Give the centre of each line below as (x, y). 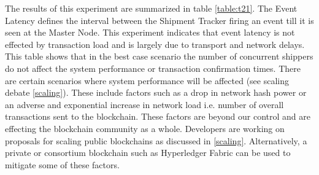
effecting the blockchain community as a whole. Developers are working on (145, 128)
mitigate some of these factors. (62, 164)
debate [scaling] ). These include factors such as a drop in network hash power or (156, 92)
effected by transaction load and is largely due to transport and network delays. (155, 44)
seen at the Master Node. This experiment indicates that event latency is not (150, 32)
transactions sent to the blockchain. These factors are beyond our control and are (158, 116)
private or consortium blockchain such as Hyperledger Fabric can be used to (148, 153)
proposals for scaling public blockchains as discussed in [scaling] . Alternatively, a (156, 140)
